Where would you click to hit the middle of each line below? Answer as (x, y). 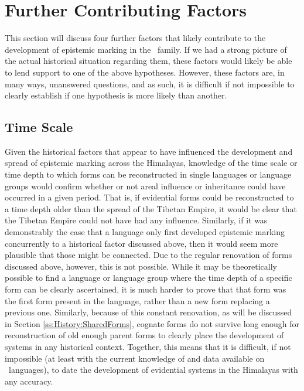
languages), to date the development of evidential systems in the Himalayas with (153, 370)
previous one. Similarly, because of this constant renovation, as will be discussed (148, 312)
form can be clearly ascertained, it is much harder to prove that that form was (146, 289)
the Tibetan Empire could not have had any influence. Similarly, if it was (136, 220)
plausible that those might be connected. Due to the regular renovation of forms (148, 255)
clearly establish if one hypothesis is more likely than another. (116, 95)
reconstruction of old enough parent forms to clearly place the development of (144, 335)
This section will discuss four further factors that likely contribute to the (135, 38)
